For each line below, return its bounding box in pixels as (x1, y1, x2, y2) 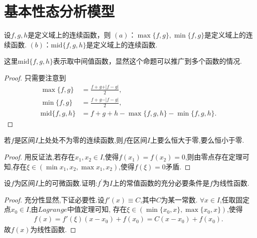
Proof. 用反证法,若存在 (4, 152, 75, 162)
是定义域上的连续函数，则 (28, 30, 111, 40)
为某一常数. (161, 194, 198, 204)
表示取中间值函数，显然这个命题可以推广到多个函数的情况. (53, 56, 242, 66)
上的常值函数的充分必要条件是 (112, 178, 210, 188)
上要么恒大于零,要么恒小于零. (150, 135, 244, 145)
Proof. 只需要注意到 (4, 72, 66, 82)
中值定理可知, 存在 (67, 204, 127, 214)
